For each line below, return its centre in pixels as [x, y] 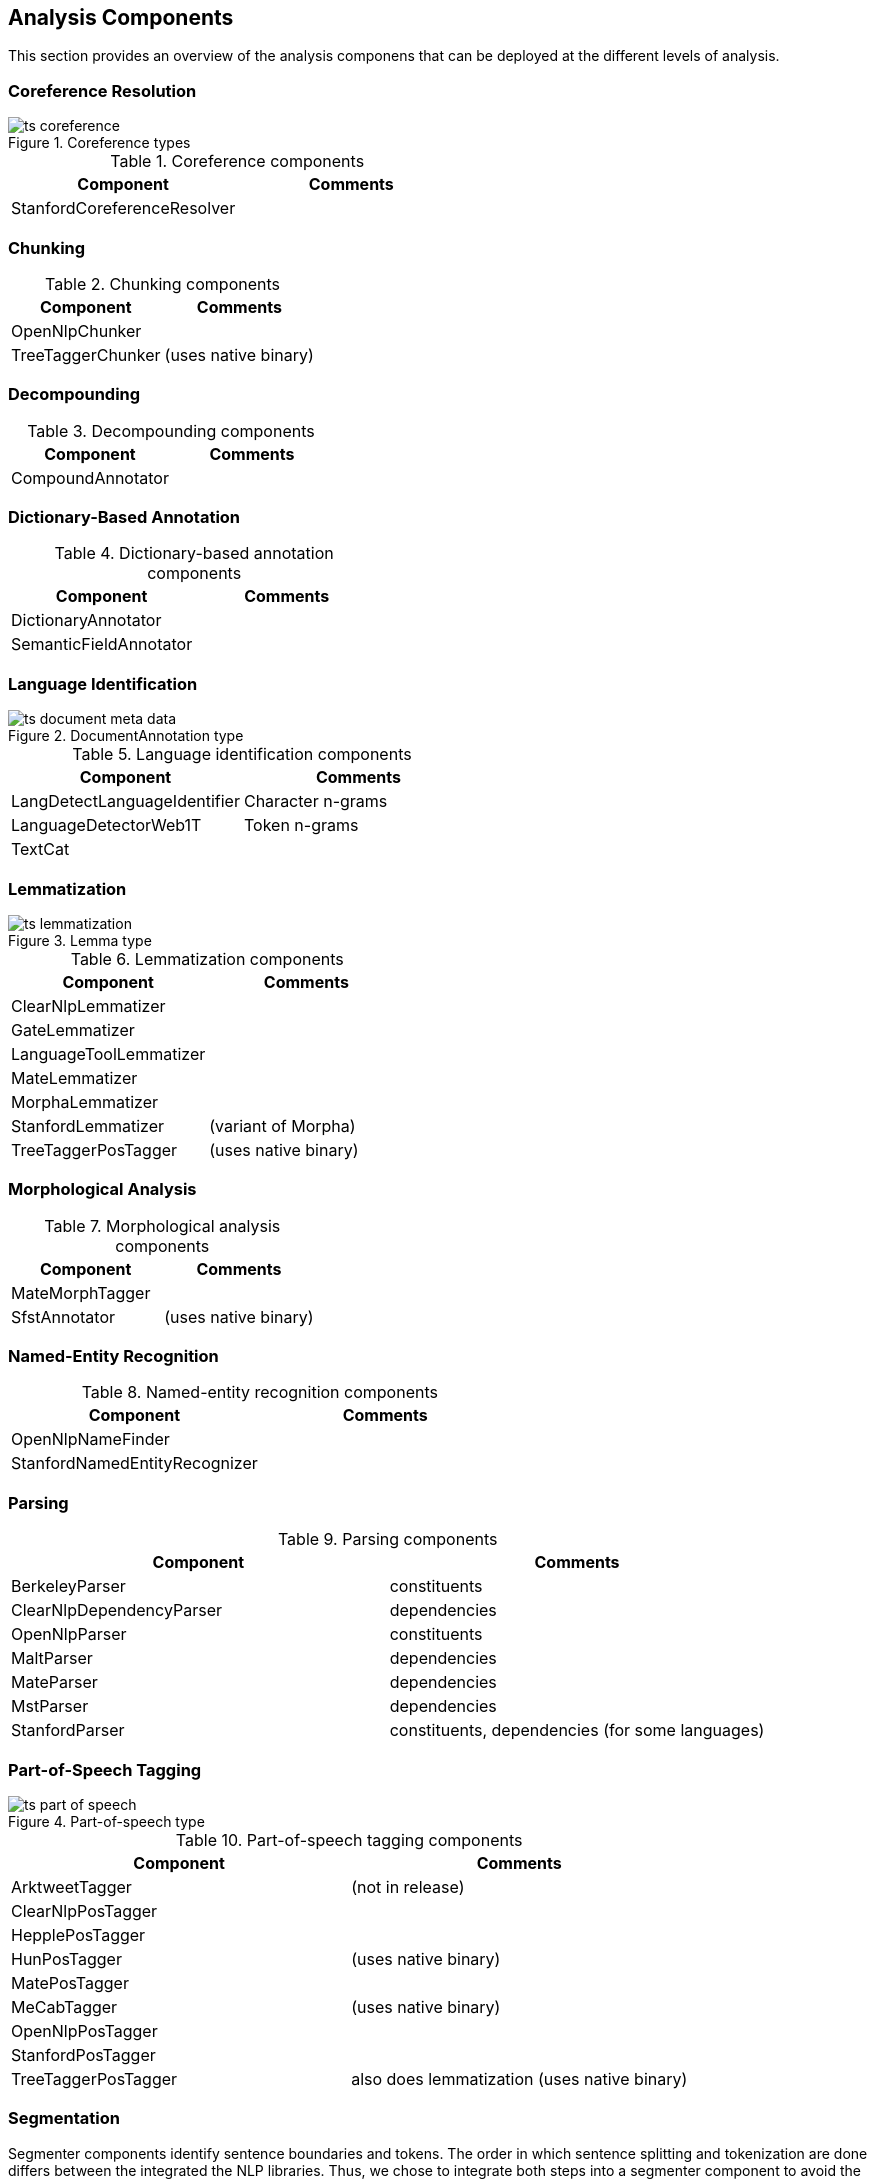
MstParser [50, 1706]
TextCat [40, 849]
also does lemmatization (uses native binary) [519, 2078]
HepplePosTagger [78, 1934]
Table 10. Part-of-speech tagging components [349, 1839]
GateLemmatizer [73, 1029]
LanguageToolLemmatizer [108, 1053]
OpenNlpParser [69, 1634]
